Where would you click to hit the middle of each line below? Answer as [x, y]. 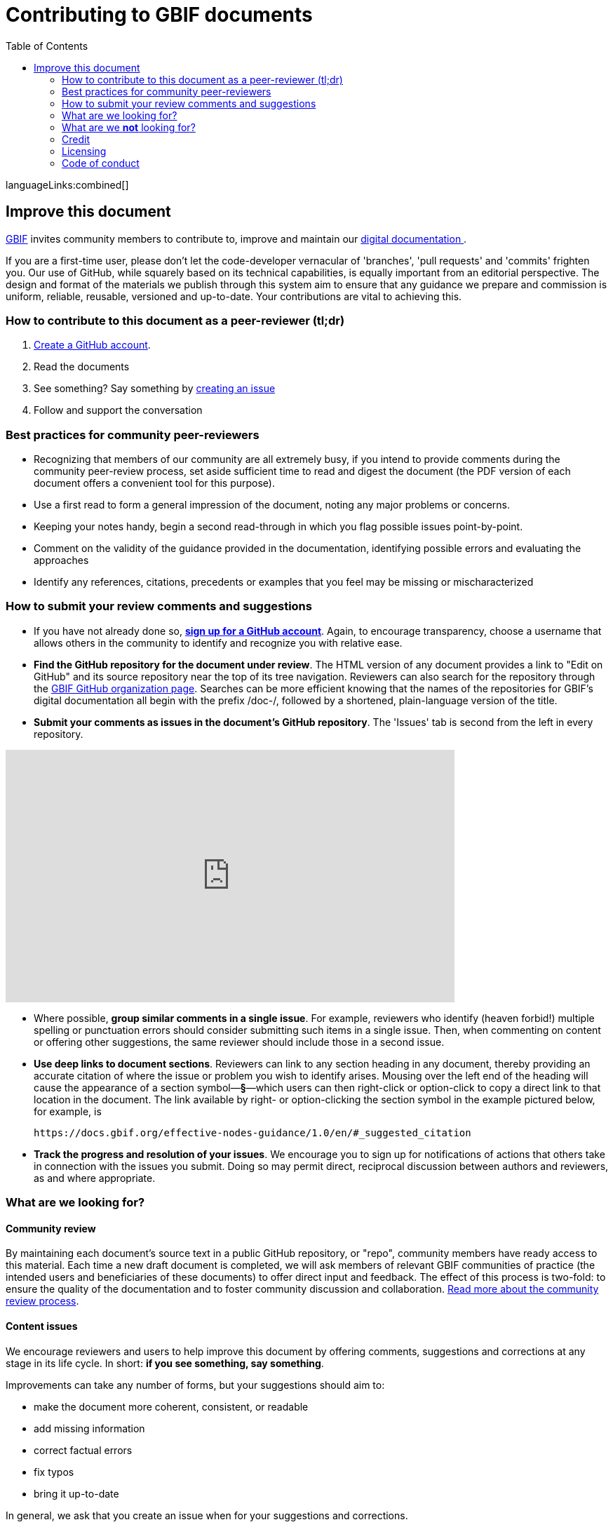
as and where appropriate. [95, 1178]
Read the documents [82, 367]
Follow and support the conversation [118, 410]
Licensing [84, 151]
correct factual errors [83, 1450]
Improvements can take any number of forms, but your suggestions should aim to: [195, 1385]
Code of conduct [101, 163]
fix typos [54, 1472]
